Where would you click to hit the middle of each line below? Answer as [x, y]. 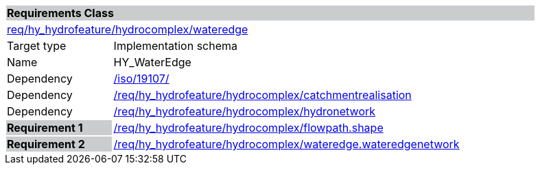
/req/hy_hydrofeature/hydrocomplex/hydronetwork [245, 111]
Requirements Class [60, 13]
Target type [37, 46]
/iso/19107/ [141, 79]
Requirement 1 [45, 128]
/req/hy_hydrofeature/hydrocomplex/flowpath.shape [248, 128]
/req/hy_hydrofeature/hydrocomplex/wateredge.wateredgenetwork [286, 144]
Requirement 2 [46, 144]
